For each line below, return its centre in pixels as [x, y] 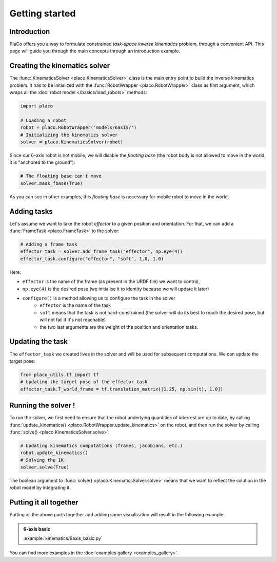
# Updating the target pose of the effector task [84, 382]
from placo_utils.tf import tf [60, 374]
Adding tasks [31, 211]
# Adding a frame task [49, 245]
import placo [37, 106]
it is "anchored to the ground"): [42, 162]
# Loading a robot [43, 120]
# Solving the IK [42, 460]
